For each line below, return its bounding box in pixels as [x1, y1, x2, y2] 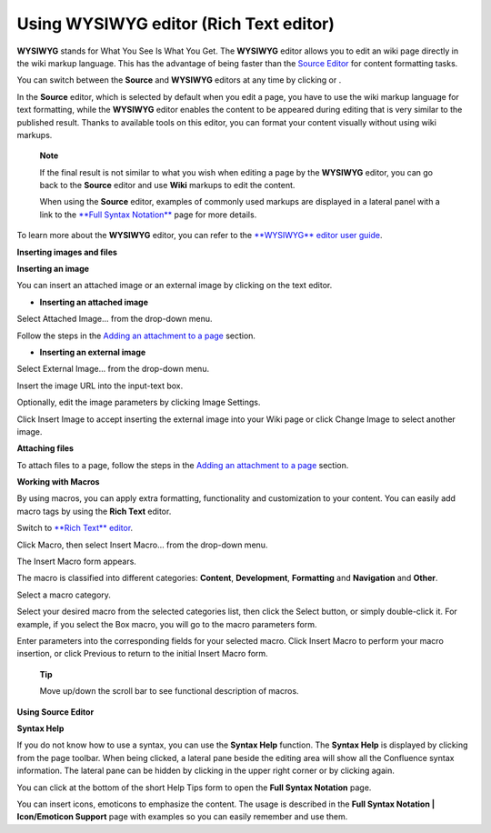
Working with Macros [16, 477, 100, 487]
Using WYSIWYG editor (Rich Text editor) [16, 14, 336, 34]
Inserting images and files [16, 246, 118, 257]
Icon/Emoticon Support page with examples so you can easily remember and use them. [16, 811, 348, 822]
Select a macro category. [16, 589, 111, 600]
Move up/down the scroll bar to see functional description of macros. [39, 686, 299, 697]
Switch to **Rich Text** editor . [16, 523, 134, 534]
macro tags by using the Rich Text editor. [16, 506, 172, 517]
